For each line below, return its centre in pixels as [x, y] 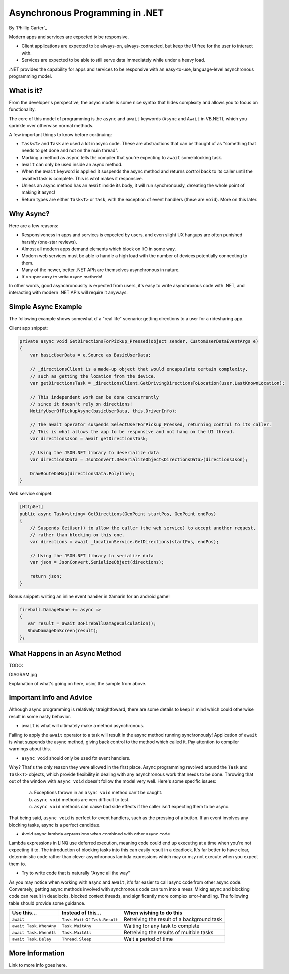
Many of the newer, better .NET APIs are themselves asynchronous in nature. [101, 270]
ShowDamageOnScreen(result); [63, 630]
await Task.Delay [32, 939]
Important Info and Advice [50, 698]
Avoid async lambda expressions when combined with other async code [96, 834]
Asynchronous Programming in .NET [87, 13]
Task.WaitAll [77, 932]
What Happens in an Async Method [65, 653]
